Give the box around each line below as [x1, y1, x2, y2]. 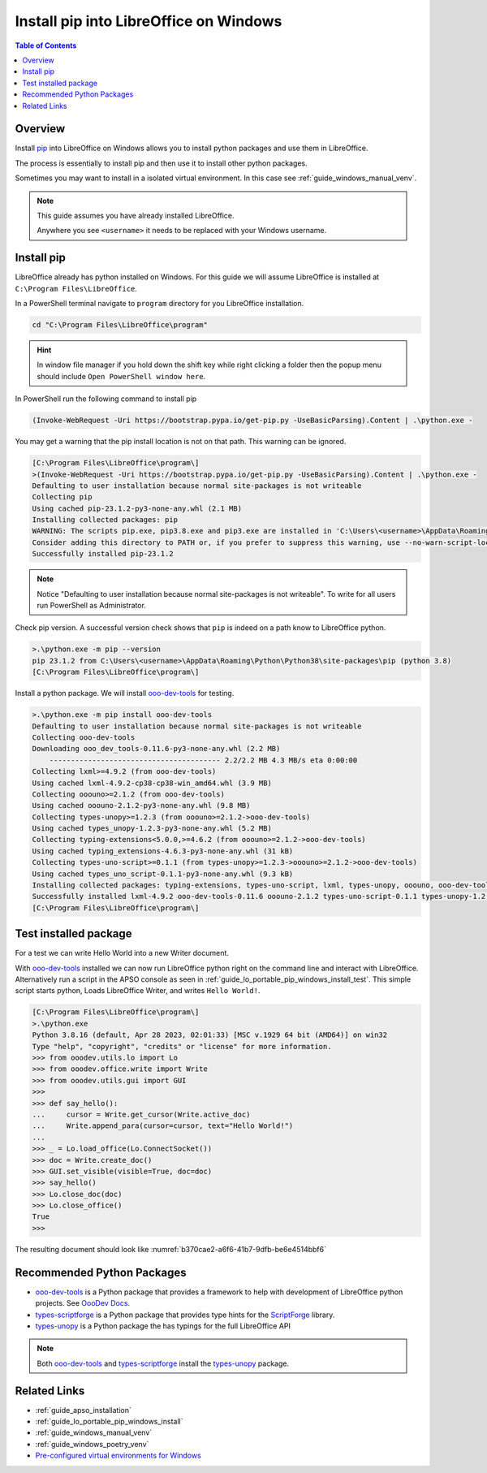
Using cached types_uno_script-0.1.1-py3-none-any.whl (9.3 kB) [32, 869, 294, 879]
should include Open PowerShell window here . [37, 371, 206, 381]
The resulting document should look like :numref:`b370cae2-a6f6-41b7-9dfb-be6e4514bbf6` [15, 1244, 326, 1254]
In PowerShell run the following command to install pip [15, 394, 197, 404]
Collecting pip [32, 492, 93, 502]
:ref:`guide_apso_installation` [35, 1405, 131, 1415]
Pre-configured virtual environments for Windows [35, 1450, 202, 1461]
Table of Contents [15, 41, 77, 50]
